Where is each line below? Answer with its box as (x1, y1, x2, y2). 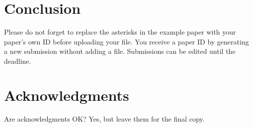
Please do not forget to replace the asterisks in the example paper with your (4, 27, 236, 37)
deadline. (4, 55, 31, 66)
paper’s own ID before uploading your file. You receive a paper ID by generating (4, 36, 249, 46)
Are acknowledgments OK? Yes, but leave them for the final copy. (4, 113, 205, 124)
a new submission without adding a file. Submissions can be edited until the (4, 46, 236, 56)
